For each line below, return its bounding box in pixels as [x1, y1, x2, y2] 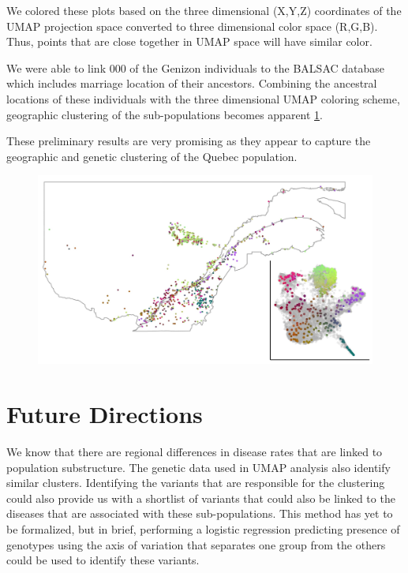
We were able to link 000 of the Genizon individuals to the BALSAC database [6, 59, 385, 76]
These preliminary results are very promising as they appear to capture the [6, 133, 371, 149]
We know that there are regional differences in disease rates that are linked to [6, 443, 383, 459]
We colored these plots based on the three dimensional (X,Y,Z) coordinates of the [6, 2, 402, 18]
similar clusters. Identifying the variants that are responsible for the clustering [6, 474, 385, 491]
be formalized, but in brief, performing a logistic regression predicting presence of [6, 520, 400, 537]
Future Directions [6, 398, 203, 430]
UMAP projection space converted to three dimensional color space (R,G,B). [6, 17, 378, 34]
